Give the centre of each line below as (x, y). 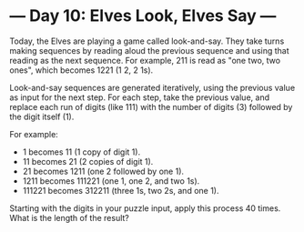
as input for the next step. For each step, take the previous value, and (140, 97)
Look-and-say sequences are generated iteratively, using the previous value (152, 87)
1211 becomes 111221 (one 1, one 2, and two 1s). (111, 181)
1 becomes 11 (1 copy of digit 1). (81, 152)
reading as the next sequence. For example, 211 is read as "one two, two (145, 60)
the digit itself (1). (42, 116)
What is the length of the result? (70, 217)
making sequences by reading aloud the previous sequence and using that (149, 50)
